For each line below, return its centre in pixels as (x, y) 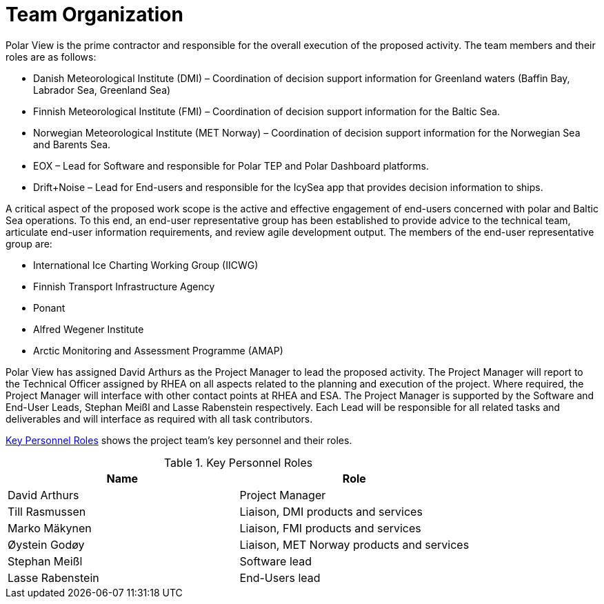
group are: (29, 243)
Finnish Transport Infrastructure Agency (124, 286)
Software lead (276, 561)
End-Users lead (280, 577)
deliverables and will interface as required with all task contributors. (159, 419)
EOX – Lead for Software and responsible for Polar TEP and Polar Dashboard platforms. (231, 165)
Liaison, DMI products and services (331, 511)
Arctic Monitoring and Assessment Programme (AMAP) (158, 350)
